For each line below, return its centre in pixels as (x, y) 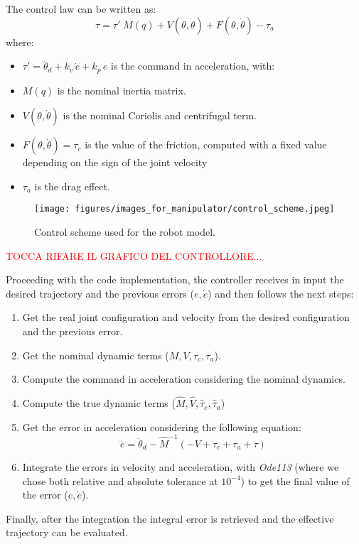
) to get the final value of (295, 480)
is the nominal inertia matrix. (122, 90)
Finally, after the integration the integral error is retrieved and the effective (170, 518)
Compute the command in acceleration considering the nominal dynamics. (184, 379)
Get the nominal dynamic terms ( (96, 355)
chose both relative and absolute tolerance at (120, 480)
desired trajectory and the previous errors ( (100, 293)
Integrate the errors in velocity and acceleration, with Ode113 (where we (181, 466)
